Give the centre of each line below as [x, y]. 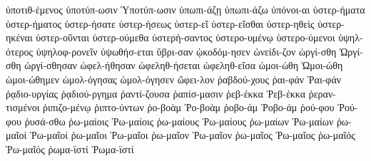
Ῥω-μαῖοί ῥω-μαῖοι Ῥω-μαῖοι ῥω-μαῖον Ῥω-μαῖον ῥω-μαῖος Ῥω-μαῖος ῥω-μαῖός [193, 135]
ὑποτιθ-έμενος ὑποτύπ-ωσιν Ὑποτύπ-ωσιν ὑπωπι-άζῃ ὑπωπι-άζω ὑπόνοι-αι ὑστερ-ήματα [185, 9]
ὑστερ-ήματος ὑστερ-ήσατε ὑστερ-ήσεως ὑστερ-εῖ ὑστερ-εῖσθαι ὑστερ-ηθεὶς [160, 23]
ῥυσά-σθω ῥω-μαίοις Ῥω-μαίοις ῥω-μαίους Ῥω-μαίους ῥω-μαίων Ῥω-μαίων [179, 121]
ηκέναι [19, 37]
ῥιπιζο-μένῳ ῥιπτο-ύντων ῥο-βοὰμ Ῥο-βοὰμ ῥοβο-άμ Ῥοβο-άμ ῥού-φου [189, 107]
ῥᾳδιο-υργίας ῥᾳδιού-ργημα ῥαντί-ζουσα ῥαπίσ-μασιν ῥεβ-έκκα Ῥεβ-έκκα [156, 93]
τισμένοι [23, 107]
